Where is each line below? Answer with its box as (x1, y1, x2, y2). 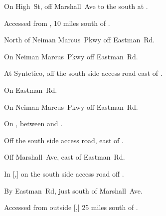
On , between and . (4, 118, 63, 129)
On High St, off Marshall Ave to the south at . (4, 1, 148, 11)
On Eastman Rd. (4, 84, 57, 95)
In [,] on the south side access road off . (4, 168, 124, 179)
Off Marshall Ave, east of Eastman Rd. (4, 152, 125, 162)
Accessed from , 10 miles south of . (4, 17, 110, 28)
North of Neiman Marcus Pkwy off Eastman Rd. (4, 34, 155, 45)
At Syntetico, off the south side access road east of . (4, 68, 163, 78)
